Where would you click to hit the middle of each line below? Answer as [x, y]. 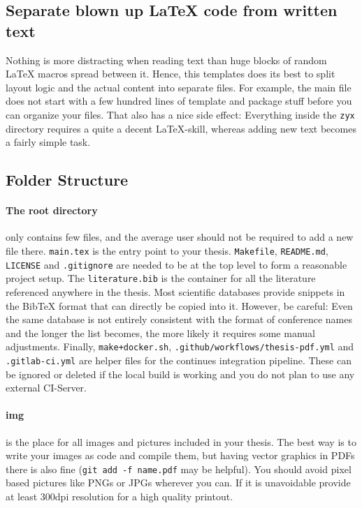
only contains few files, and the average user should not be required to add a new [180, 237]
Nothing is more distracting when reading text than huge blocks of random [166, 60]
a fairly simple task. [48, 142]
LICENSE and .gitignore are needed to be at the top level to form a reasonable [176, 264]
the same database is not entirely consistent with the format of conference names [179, 319]
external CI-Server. [46, 388]
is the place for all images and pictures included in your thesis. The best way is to [181, 441]
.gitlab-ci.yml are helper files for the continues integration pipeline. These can [179, 360]
